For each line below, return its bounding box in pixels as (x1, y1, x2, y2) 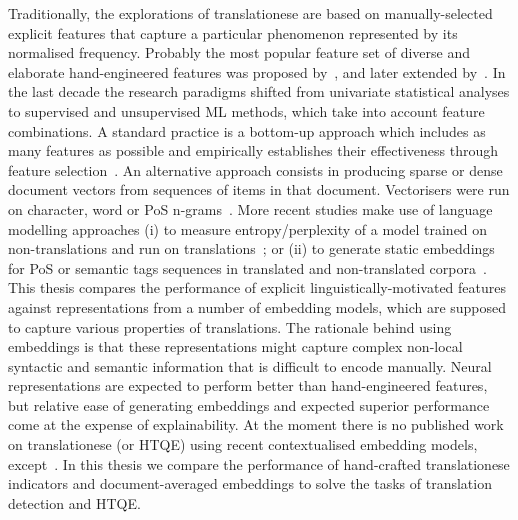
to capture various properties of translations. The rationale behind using (8, 316, 452, 337)
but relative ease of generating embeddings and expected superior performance (8, 394, 490, 415)
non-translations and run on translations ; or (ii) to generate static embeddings (8, 238, 495, 259)
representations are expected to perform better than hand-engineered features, (8, 375, 488, 396)
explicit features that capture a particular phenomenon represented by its (8, 22, 458, 43)
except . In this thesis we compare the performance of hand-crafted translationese (8, 453, 510, 474)
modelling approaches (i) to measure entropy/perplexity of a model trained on (8, 218, 488, 239)
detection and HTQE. (8, 492, 141, 513)
